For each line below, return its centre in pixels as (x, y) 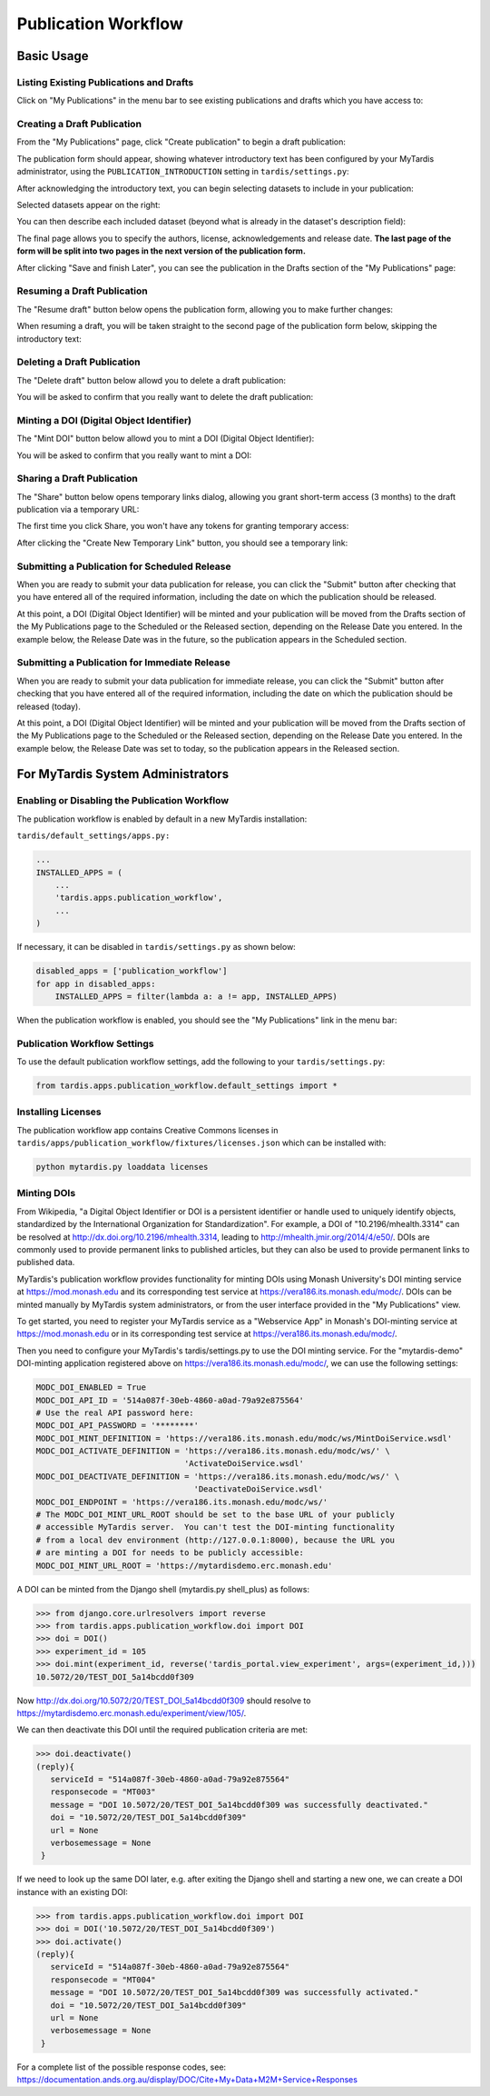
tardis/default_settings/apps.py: (93, 836)
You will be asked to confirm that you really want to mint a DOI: (134, 455)
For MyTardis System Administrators (123, 774)
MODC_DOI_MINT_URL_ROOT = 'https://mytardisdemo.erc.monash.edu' (184, 1565)
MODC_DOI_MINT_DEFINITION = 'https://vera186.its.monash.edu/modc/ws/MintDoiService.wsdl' (244, 1438)
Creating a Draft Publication (79, 125)
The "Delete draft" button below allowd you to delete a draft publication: (151, 380)
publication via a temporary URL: (78, 510)
